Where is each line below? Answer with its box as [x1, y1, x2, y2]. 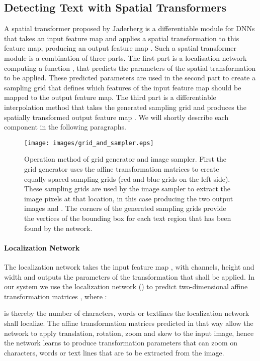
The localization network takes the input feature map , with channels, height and [4, 261, 254, 272]
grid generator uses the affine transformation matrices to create [24, 163, 219, 174]
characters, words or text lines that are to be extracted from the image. [4, 347, 224, 357]
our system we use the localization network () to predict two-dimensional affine [4, 281, 248, 292]
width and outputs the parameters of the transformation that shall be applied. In [4, 271, 255, 282]
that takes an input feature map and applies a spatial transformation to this [4, 33, 239, 43]
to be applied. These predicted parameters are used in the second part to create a [4, 72, 256, 83]
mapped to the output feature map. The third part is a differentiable [4, 92, 216, 102]
